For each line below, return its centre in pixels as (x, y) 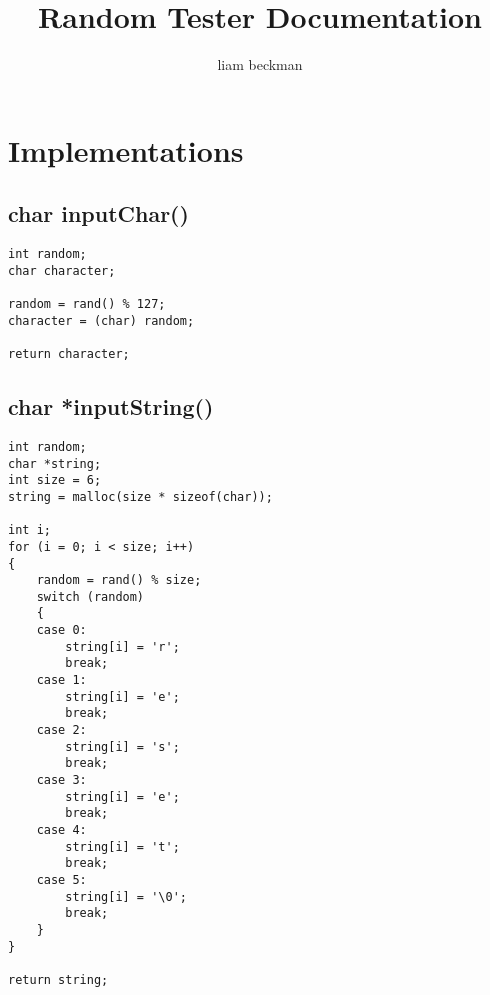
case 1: (61, 680)
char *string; (55, 463)
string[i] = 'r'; (122, 646)
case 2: (61, 730)
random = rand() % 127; (87, 304)
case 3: (61, 780)
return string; (58, 979)
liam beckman (260, 64)
